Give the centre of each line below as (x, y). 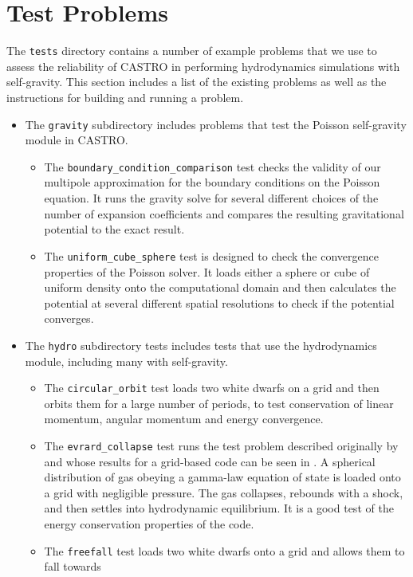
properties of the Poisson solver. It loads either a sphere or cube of (207, 271)
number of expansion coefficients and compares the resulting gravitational (224, 213)
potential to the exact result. (114, 229)
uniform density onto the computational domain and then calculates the (220, 287)
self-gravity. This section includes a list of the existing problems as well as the (197, 82)
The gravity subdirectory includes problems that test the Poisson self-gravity (216, 124)
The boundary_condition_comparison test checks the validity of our (212, 166)
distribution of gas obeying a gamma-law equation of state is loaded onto (222, 477)
